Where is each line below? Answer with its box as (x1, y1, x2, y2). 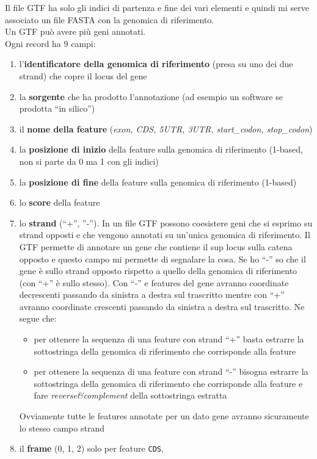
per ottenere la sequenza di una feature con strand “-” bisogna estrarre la (34, 365, 308, 378)
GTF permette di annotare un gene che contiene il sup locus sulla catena (19, 240, 293, 253)
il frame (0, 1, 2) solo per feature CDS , (19, 442, 164, 455)
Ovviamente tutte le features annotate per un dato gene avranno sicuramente (19, 410, 309, 422)
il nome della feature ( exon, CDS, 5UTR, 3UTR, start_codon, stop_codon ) (19, 122, 313, 135)
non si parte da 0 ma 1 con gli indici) (19, 154, 159, 167)
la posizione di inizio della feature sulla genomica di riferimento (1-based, (19, 143, 303, 156)
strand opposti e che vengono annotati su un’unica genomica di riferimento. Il (19, 228, 310, 241)
